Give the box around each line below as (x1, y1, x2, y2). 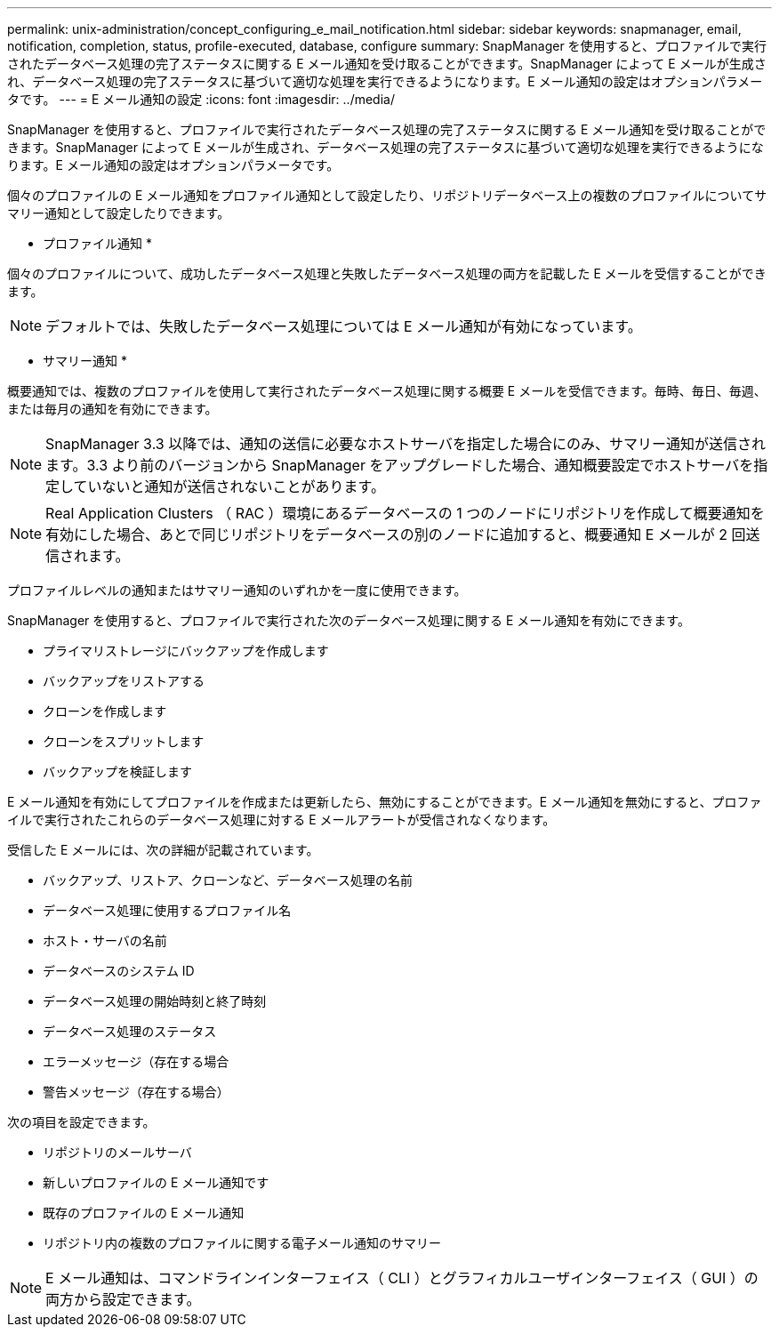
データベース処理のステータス (43, 1024, 217, 1039)
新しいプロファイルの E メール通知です (43, 1175, 269, 1190)
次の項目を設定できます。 (7, 1114, 156, 1129)
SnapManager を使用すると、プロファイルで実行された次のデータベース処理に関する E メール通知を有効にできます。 (7, 613, 690, 628)
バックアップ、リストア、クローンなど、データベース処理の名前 (43, 872, 414, 888)
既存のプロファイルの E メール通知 (43, 1205, 245, 1220)
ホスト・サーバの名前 (43, 933, 167, 948)
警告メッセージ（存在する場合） (43, 1084, 229, 1099)
